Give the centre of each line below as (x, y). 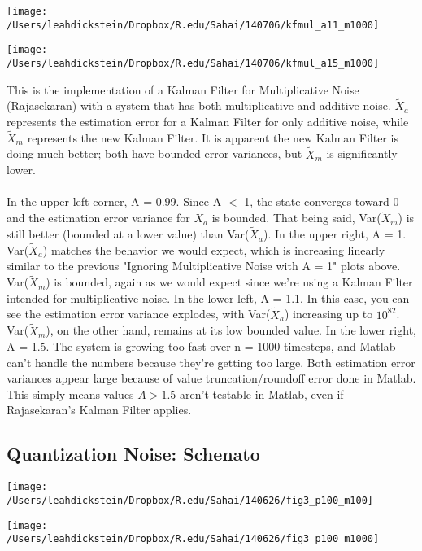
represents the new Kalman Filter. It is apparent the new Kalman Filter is (213, 137)
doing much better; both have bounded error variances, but (154, 153)
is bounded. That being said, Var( (296, 218)
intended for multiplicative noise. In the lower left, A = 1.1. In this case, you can (208, 297)
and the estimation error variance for (98, 218)
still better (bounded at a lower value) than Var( (128, 234)
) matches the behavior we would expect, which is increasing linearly (214, 249)
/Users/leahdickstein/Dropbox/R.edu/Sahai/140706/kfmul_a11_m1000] (193, 25)
